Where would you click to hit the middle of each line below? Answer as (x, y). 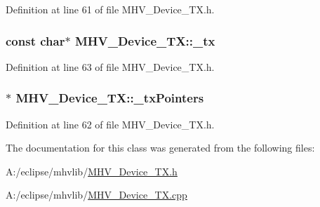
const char (35, 40)
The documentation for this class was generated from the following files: (160, 148)
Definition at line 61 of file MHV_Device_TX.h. (110, 9)
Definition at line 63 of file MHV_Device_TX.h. (110, 66)
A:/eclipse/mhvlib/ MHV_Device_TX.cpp (96, 195)
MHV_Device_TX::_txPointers (110, 98)
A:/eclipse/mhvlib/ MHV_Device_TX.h (92, 171)
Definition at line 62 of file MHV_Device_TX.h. (110, 124)
